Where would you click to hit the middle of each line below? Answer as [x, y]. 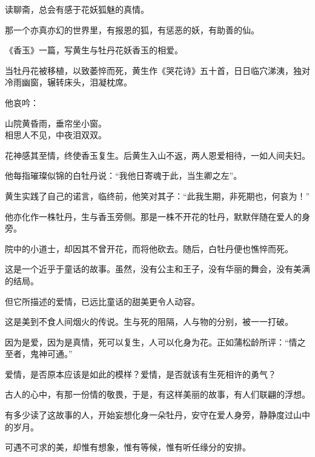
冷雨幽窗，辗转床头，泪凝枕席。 [68, 82]
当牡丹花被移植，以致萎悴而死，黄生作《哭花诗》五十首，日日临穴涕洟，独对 [157, 70]
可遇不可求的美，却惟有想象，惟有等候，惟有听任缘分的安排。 [128, 447]
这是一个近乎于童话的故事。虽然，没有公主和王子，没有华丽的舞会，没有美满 [157, 269]
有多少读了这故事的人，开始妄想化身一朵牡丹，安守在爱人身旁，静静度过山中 [157, 415]
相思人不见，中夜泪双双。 [56, 135]
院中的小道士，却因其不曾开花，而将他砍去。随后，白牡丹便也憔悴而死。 [149, 248]
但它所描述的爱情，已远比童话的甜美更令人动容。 [102, 301]
